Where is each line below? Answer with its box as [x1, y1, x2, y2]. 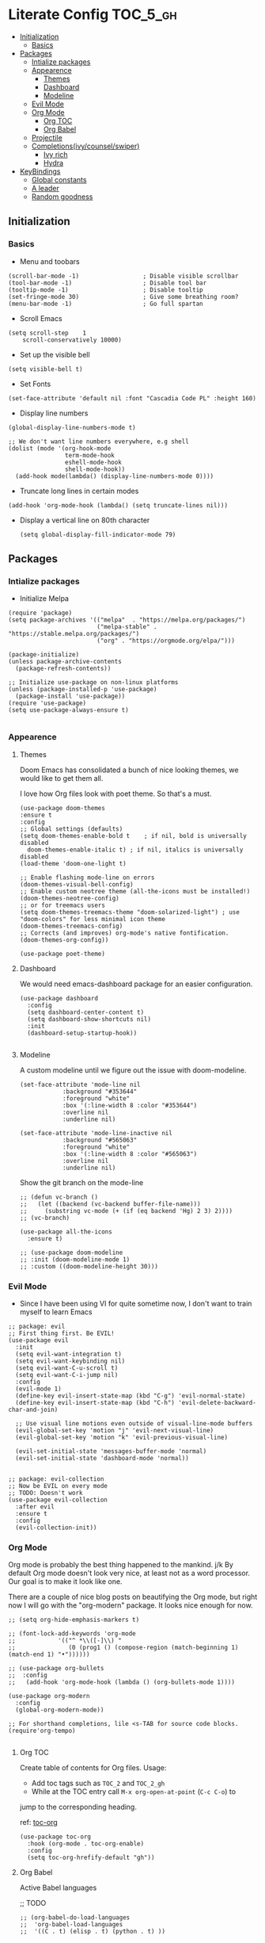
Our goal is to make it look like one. [8, 1577, 123, 1586]
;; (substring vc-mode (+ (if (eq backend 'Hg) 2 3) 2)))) [19, 1207, 233, 1214]
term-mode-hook [64, 451, 115, 459]
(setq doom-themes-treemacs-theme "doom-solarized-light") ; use [19, 908, 240, 916]
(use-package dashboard [19, 994, 99, 1002]
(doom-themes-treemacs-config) [19, 922, 123, 930]
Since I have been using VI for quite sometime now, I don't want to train [19, 1299, 252, 1308]
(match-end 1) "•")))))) [8, 1650, 90, 1658]
